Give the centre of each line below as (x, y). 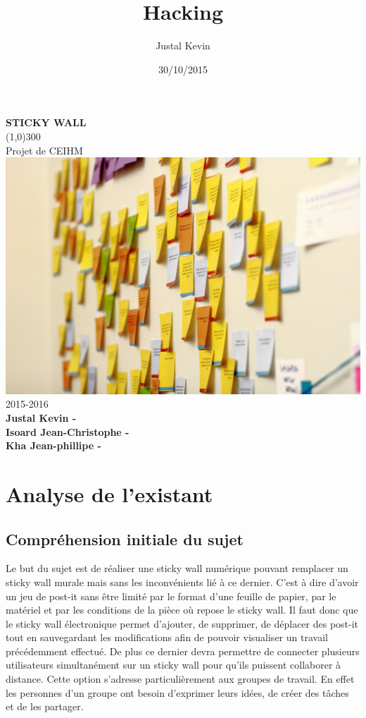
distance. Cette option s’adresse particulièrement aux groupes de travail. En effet (180, 679)
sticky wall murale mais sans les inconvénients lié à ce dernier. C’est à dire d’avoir (182, 582)
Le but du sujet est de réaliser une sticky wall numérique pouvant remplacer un (177, 568)
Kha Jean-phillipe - (53, 445)
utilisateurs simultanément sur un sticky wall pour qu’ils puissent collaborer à (173, 665)
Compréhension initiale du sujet (125, 538)
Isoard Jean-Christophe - (68, 431)
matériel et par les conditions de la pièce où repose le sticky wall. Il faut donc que (182, 610)
